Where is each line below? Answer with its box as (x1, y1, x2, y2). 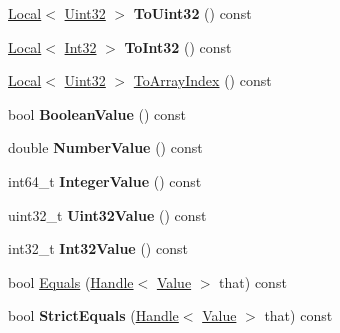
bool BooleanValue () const (8, 103, 187, 124)
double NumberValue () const (8, 137, 203, 158)
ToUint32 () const (133, 3, 252, 23)
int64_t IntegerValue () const (8, 170, 202, 191)
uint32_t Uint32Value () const (8, 204, 207, 225)
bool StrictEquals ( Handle (8, 305, 179, 326)
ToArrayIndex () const (133, 70, 272, 91)
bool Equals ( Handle (8, 271, 134, 292)
